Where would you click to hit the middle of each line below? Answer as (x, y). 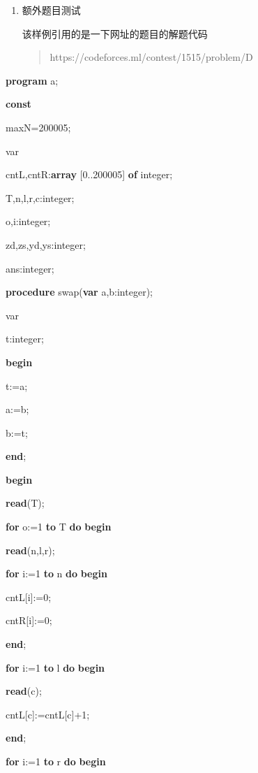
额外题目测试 (51, 10)
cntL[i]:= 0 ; (29, 597)
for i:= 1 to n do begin (56, 573)
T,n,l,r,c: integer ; (40, 197)
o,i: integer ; (28, 221)
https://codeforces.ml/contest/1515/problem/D (151, 57)
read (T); (25, 503)
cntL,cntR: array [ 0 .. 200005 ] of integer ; (89, 174)
